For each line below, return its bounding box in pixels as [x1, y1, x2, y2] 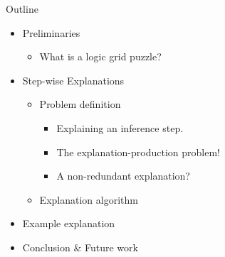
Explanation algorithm [39, 192, 138, 207]
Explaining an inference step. [56, 120, 184, 135]
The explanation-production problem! [56, 144, 220, 159]
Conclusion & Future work [22, 239, 138, 254]
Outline [6, 1, 38, 16]
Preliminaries [22, 25, 80, 40]
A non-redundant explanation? [56, 168, 190, 183]
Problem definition [39, 97, 121, 111]
